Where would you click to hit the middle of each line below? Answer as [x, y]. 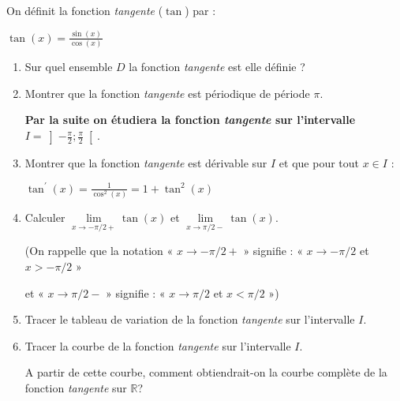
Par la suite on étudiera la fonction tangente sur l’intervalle [190, 120]
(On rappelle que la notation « [99, 251]
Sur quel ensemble [69, 67]
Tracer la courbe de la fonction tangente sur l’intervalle [158, 345]
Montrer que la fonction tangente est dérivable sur [146, 162]
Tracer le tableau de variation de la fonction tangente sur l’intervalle [190, 319]
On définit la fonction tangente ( [85, 10]
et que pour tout [319, 162]
